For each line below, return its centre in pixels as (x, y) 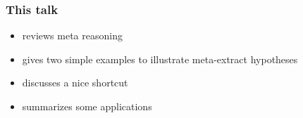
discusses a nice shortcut (75, 83)
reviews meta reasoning (72, 35)
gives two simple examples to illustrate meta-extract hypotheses (160, 59)
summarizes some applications (87, 106)
